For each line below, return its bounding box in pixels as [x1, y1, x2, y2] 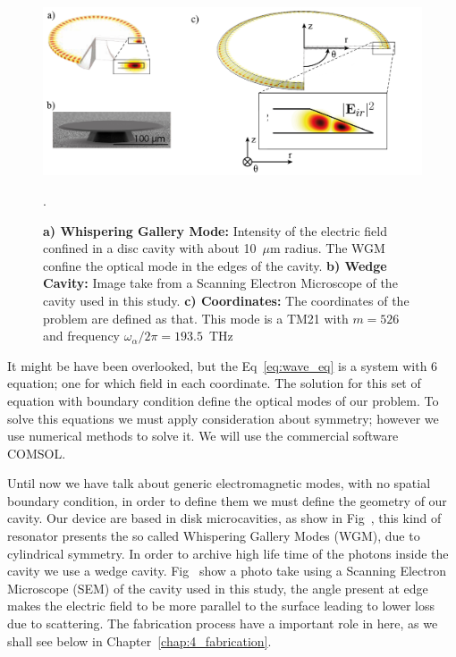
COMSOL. [7, 443, 66, 462]
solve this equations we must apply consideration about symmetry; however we [7, 409, 439, 427]
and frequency [43, 326, 121, 345]
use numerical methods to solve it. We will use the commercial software [7, 426, 399, 445]
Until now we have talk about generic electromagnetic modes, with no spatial [7, 474, 431, 493]
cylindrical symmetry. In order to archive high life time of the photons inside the [7, 543, 449, 562]
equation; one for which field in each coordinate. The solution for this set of [7, 374, 421, 392]
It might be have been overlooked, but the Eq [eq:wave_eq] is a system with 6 [7, 356, 438, 375]
